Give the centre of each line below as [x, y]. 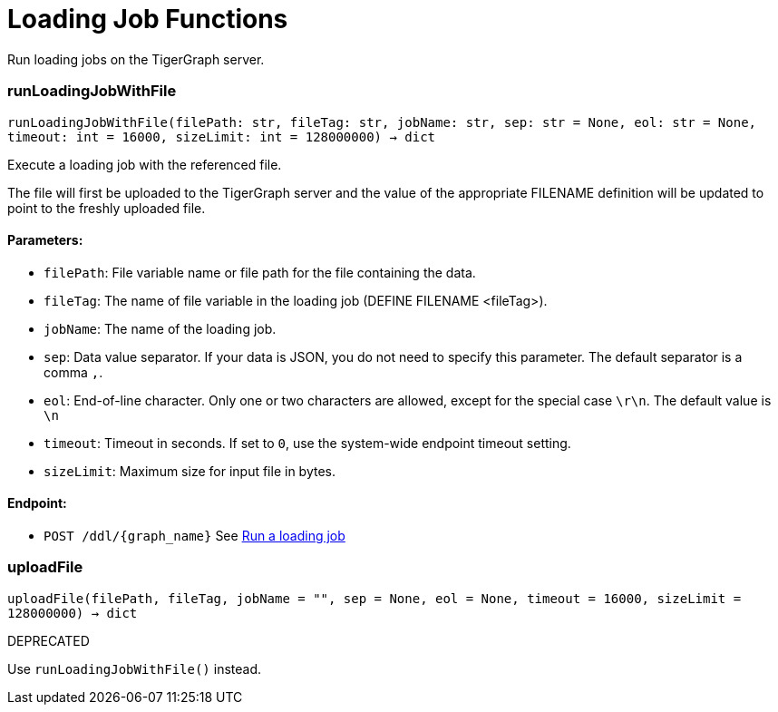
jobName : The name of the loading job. [160, 328]
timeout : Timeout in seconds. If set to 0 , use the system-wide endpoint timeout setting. [307, 443]
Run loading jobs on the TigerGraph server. [136, 59]
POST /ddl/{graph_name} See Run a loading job [194, 535]
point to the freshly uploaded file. [107, 208]
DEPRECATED [49, 640]
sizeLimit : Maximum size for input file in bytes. [190, 471]
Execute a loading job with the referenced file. [145, 164]
